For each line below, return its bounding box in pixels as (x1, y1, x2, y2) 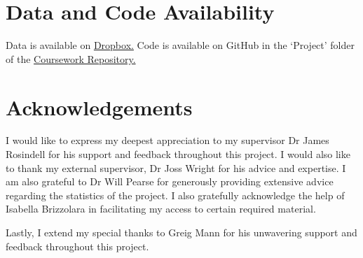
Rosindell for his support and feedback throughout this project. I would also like (6, 147, 350, 162)
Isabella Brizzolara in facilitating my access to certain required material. (6, 201, 316, 216)
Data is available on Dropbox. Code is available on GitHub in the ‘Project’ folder (6, 38, 355, 52)
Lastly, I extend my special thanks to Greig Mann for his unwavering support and (6, 225, 357, 239)
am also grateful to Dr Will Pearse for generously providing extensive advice (6, 174, 334, 189)
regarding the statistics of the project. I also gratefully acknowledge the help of (6, 187, 345, 202)
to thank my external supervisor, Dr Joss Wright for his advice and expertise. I (6, 160, 346, 175)
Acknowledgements (6, 92, 193, 121)
